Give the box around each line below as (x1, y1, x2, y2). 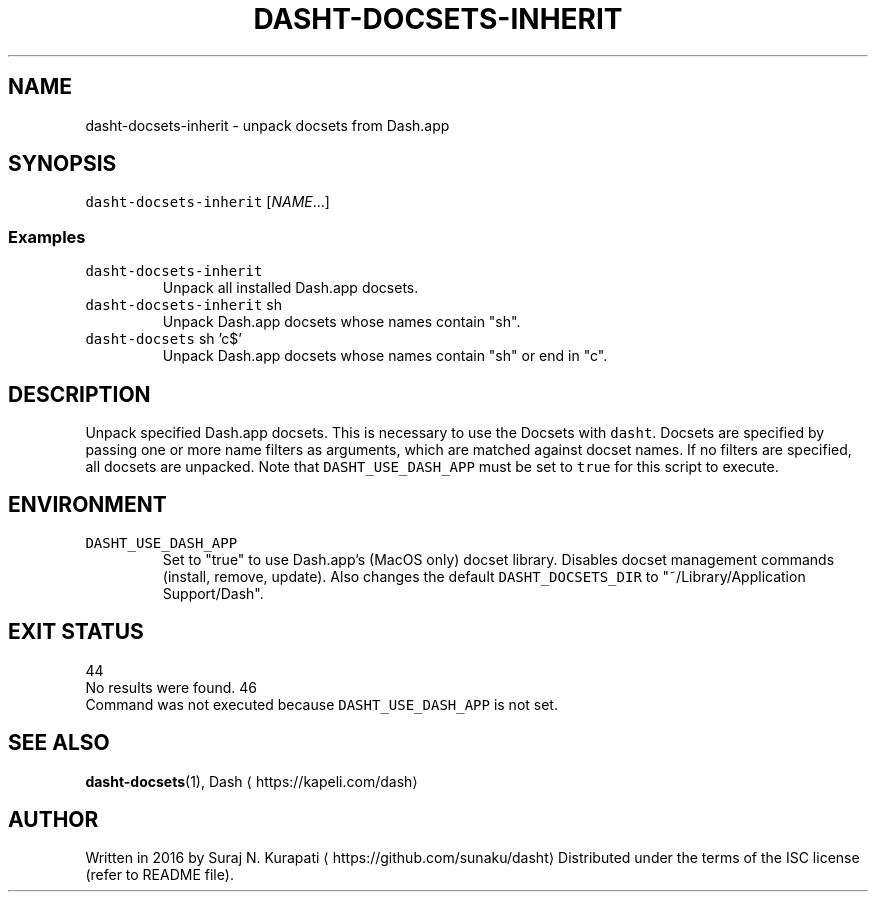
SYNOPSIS (8, 151, 117, 177)
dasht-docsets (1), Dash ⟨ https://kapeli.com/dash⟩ (85, 772, 418, 790)
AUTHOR (8, 806, 99, 832)
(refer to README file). (85, 866, 234, 884)
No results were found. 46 (85, 678, 257, 696)
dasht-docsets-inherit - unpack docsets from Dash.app (85, 116, 450, 134)
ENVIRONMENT (8, 492, 167, 518)
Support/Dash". (162, 584, 264, 602)
